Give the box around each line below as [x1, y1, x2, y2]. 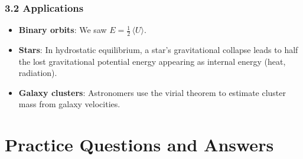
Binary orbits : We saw [18, 24, 107, 36]
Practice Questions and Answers [5, 132, 274, 157]
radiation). [18, 67, 57, 79]
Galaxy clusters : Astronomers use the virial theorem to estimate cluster [18, 86, 286, 98]
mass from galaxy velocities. [18, 98, 120, 110]
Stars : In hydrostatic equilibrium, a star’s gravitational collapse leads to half [18, 44, 298, 56]
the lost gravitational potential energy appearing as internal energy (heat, [18, 55, 286, 67]
